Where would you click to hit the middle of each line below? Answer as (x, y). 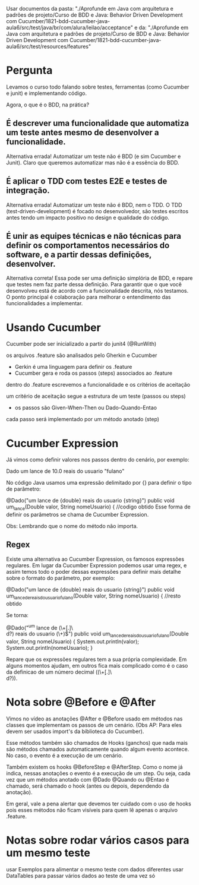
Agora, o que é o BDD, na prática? (48, 105)
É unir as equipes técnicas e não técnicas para (94, 236)
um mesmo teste (48, 853)
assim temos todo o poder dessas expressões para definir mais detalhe (94, 571)
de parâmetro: (23, 489)
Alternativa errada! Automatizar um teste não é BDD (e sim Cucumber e (94, 156)
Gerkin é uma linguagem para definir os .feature (73, 367)
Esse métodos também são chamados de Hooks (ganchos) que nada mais (97, 743)
